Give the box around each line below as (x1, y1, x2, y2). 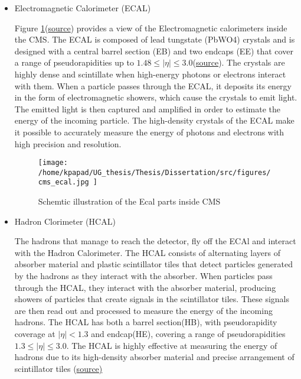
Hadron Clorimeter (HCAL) (14, 215, 116, 227)
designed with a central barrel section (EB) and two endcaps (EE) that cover (14, 44, 293, 57)
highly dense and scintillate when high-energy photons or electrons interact (14, 67, 286, 80)
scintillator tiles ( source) (14, 362, 103, 374)
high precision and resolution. (14, 137, 122, 150)
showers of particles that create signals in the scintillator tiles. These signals (14, 293, 290, 305)
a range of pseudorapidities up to (14, 56, 134, 69)
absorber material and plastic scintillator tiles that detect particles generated (14, 258, 293, 270)
